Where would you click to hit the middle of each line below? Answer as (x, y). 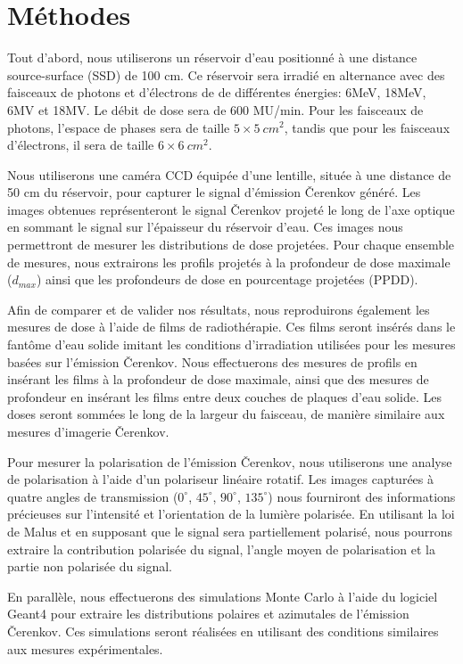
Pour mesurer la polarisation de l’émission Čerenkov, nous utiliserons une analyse (230, 461)
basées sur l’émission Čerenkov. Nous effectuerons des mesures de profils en (212, 361)
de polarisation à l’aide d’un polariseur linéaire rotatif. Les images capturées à (221, 479)
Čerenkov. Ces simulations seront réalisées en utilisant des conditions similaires (223, 631)
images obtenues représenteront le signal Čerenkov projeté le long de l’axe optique (231, 209)
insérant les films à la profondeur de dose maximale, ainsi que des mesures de (218, 379)
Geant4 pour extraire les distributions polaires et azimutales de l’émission (208, 614)
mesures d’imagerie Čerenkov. (88, 431)
